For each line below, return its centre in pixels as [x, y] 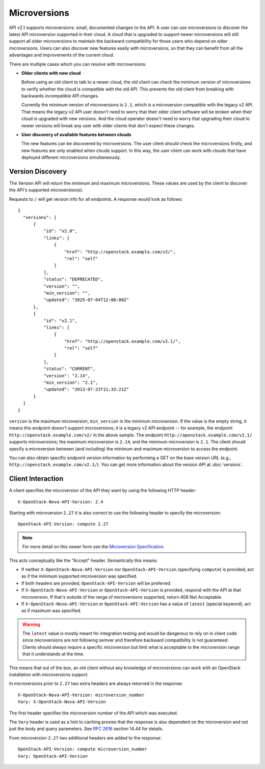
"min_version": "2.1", [71, 383]
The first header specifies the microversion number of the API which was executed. [93, 713]
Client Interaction [36, 479]
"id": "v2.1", [60, 321]
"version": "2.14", [67, 376]
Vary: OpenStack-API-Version [53, 756]
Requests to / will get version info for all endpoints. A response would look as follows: [96, 199]
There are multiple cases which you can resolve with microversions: [78, 64]
